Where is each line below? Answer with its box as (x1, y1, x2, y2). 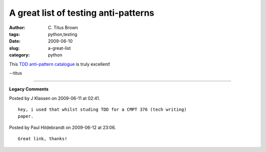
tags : (9, 31, 20, 37)
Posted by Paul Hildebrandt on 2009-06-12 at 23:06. (9, 124, 116, 130)
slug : (9, 45, 20, 51)
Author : (9, 25, 26, 30)
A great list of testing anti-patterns (9, 7, 155, 18)
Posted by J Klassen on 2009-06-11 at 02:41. (9, 95, 100, 101)
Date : (9, 38, 21, 44)
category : (9, 52, 30, 58)
